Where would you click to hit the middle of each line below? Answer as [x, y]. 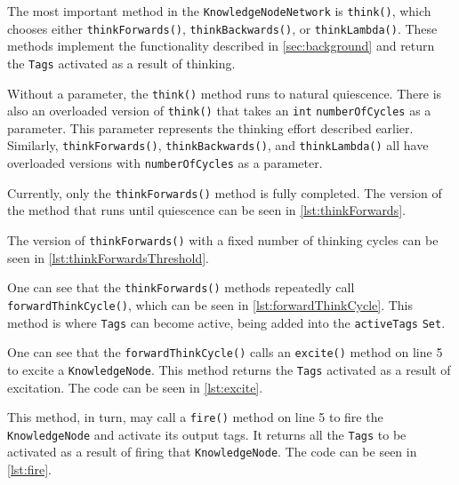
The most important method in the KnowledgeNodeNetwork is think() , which [219, 11]
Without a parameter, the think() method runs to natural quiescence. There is [225, 93]
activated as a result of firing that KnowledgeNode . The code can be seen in [212, 452]
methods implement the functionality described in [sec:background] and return [221, 46]
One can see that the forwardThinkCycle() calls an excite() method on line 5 [225, 352]
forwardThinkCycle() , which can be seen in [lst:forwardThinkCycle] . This [210, 304]
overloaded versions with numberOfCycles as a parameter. [165, 163]
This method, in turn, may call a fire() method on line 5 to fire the [195, 417]
